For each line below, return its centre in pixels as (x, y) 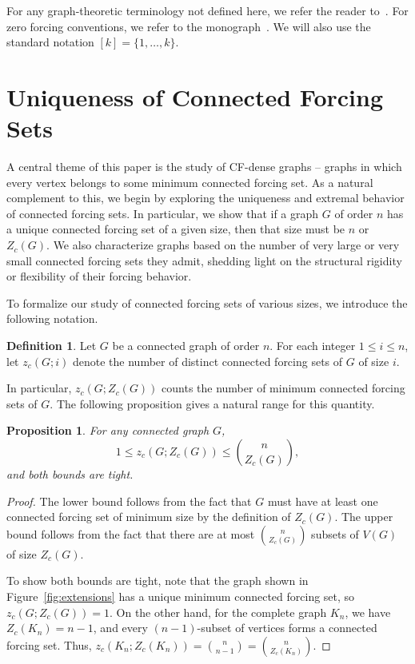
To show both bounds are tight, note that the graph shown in (158, 581)
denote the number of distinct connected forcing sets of (207, 361)
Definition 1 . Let (52, 346)
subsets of (335, 533)
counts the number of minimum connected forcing (283, 388)
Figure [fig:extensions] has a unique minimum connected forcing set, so (181, 596)
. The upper (364, 517)
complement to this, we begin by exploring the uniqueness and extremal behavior (206, 198)
